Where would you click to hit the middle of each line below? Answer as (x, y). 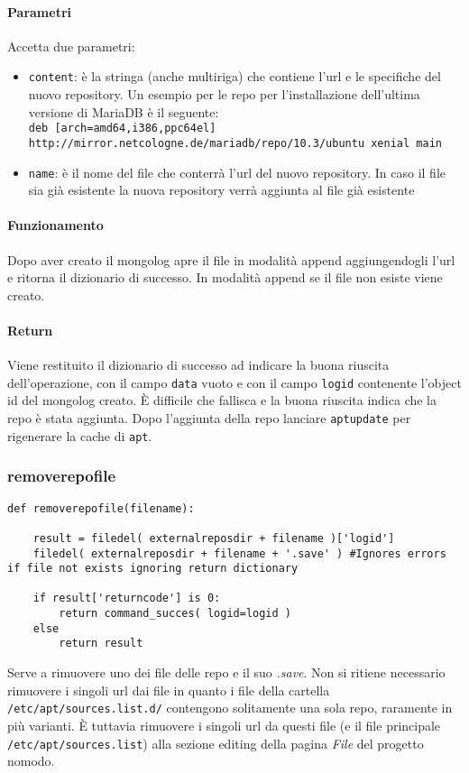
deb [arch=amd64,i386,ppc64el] (122, 129)
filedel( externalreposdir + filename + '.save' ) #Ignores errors (239, 553)
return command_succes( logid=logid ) (175, 614)
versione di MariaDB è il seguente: (124, 111)
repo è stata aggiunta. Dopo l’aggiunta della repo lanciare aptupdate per (209, 418)
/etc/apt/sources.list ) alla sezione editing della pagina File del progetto (216, 743)
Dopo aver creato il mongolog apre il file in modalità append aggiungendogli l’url (231, 259)
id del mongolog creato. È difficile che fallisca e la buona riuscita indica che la (222, 400)
